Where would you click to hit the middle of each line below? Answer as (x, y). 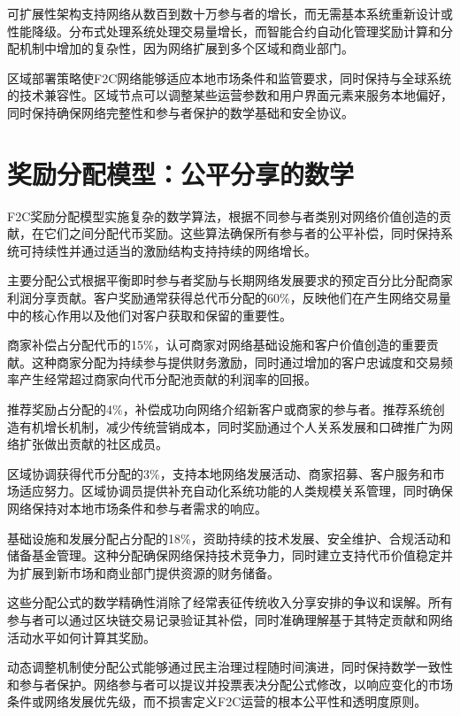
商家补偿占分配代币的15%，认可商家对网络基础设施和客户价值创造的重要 (217, 345)
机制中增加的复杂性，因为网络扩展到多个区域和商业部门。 (186, 48)
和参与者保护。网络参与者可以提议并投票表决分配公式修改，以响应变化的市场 (230, 684)
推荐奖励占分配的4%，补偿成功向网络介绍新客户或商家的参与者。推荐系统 (220, 409)
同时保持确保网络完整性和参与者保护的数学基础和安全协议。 (180, 112)
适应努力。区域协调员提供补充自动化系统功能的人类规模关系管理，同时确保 (236, 491)
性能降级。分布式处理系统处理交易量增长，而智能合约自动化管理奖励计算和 (224, 31)
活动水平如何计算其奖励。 (81, 637)
